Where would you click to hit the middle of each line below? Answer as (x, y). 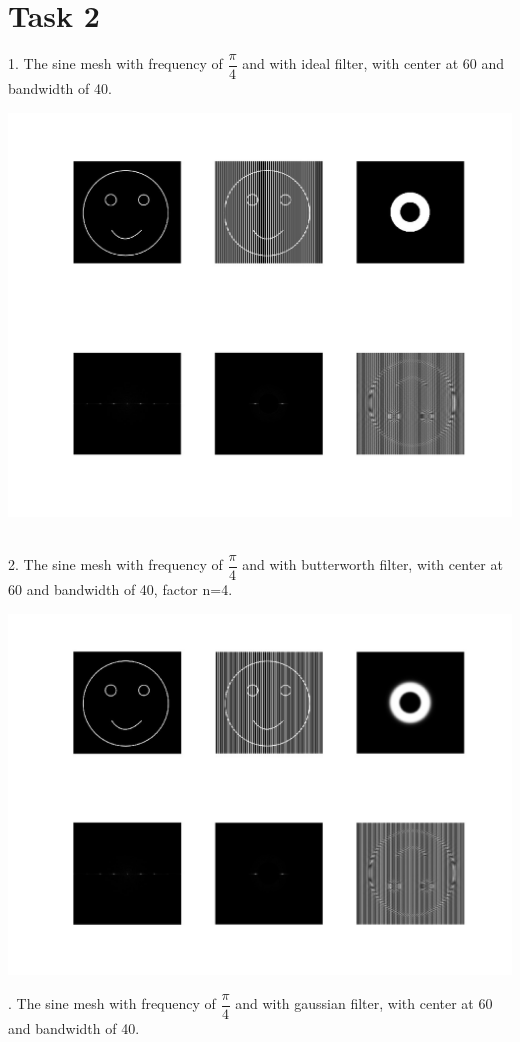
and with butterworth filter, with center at (372, 564)
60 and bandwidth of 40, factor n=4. (120, 589)
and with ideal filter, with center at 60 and (373, 63)
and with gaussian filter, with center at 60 (364, 1003)
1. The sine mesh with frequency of (115, 63)
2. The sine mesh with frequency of (115, 564)
